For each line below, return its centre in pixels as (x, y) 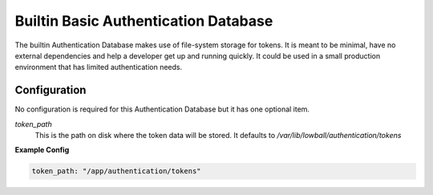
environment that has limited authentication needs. (99, 67)
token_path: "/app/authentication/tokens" (116, 171)
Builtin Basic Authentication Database (144, 21)
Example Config (42, 150)
